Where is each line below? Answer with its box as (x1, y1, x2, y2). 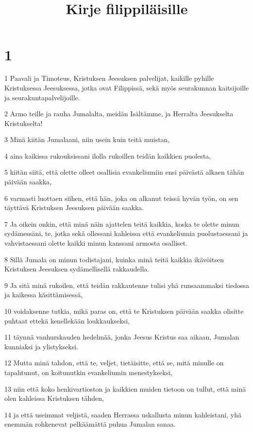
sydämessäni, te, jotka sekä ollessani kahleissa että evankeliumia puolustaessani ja (4, 228, 248, 238)
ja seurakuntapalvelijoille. (4, 92, 80, 102)
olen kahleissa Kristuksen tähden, (4, 393, 104, 403)
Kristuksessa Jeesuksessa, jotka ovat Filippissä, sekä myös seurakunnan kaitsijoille (4, 82, 249, 92)
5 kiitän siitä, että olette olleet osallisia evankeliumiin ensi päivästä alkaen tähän (4, 167, 244, 177)
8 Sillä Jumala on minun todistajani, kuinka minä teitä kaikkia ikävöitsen (4, 254, 224, 264)
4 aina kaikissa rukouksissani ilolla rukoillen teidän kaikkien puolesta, (4, 150, 211, 161)
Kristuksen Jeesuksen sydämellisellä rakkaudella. (4, 264, 150, 274)
